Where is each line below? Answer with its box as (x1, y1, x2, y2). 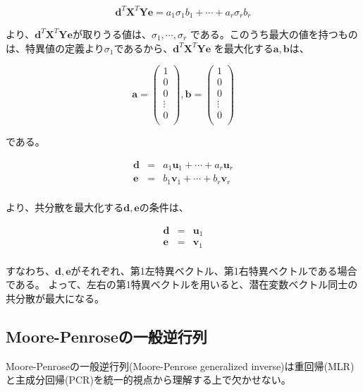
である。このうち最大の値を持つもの (190, 26, 358, 41)
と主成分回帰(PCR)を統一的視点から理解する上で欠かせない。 (6, 372, 291, 387)
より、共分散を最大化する (6, 199, 124, 214)
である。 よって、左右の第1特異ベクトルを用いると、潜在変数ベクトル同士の (6, 277, 358, 292)
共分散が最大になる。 (6, 290, 104, 305)
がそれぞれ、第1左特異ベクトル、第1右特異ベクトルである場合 (70, 263, 357, 278)
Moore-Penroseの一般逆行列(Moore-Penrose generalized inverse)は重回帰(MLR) (6, 358, 355, 373)
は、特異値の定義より (6, 40, 104, 55)
